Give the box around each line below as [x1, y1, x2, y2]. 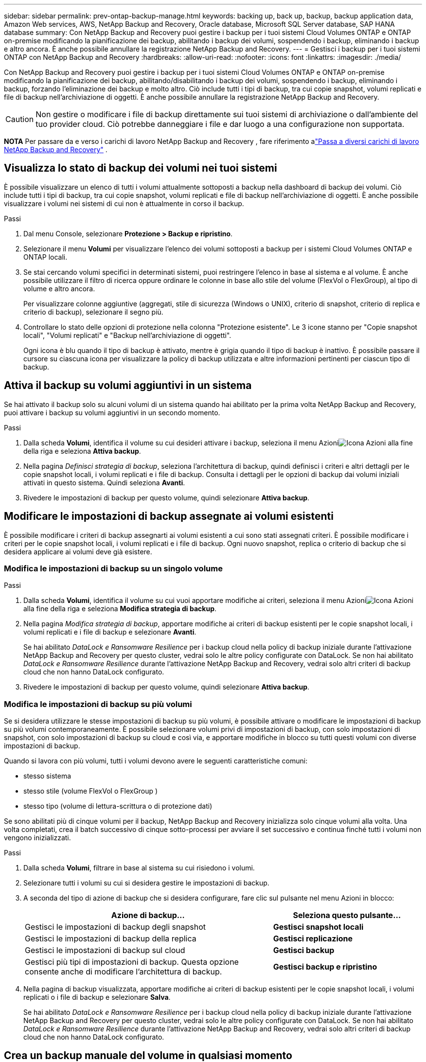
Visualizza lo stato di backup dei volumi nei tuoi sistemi [4, 162, 277, 175]
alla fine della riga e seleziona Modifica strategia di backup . [23, 604, 217, 613]
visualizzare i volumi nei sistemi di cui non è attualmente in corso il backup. [4, 199, 244, 208]
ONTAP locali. [23, 252, 68, 261]
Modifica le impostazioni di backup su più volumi [4, 699, 192, 709]
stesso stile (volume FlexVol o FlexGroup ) [23, 787, 158, 796]
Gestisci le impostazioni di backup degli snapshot [25, 922, 206, 932]
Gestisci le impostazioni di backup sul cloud [25, 945, 185, 956]
